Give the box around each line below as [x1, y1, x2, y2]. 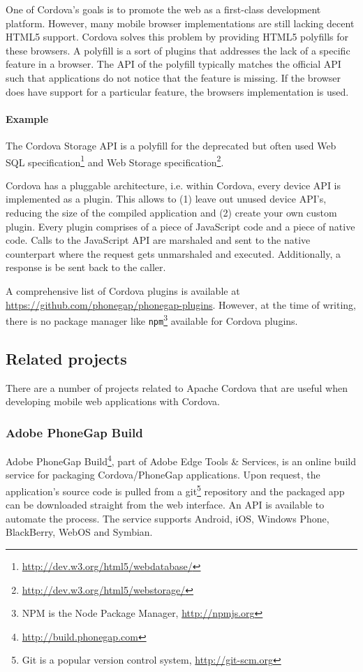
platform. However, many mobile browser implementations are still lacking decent [6, 15, 355, 30]
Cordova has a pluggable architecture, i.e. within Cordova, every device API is [6, 177, 341, 192]
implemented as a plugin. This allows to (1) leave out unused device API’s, [6, 191, 327, 206]
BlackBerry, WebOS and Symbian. [6, 525, 153, 539]
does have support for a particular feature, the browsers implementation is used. [6, 84, 349, 98]
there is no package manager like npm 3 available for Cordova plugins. [6, 312, 298, 328]
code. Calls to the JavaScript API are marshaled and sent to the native [6, 233, 311, 247]
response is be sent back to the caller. [6, 260, 166, 275]
